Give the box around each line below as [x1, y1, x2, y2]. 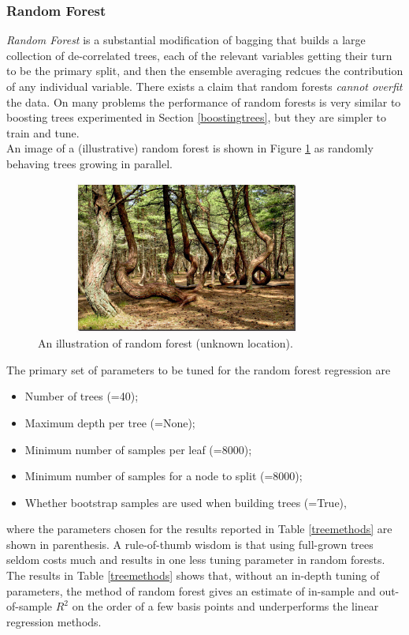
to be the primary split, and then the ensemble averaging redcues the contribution [6, 62, 403, 79]
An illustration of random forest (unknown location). [38, 335, 293, 351]
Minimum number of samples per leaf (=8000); [24, 441, 252, 457]
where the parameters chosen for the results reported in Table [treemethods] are [6, 520, 392, 537]
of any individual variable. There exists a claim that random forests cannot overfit [6, 78, 403, 94]
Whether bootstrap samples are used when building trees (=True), [24, 494, 347, 510]
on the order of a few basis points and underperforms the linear [72, 598, 379, 614]
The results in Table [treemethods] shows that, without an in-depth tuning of [6, 567, 380, 584]
